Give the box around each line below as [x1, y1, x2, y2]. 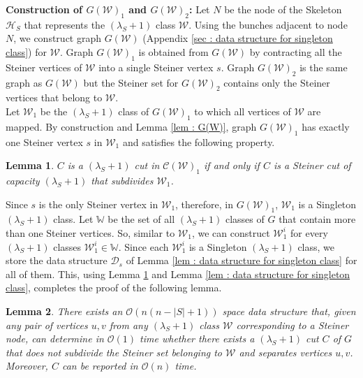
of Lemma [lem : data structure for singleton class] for [126, 253, 357, 268]
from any [109, 317, 148, 332]
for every [290, 225, 328, 240]
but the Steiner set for [83, 75, 179, 89]
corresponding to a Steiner [236, 317, 349, 332]
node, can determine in [6, 331, 104, 346]
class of [118, 103, 149, 118]
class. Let [53, 212, 94, 226]
